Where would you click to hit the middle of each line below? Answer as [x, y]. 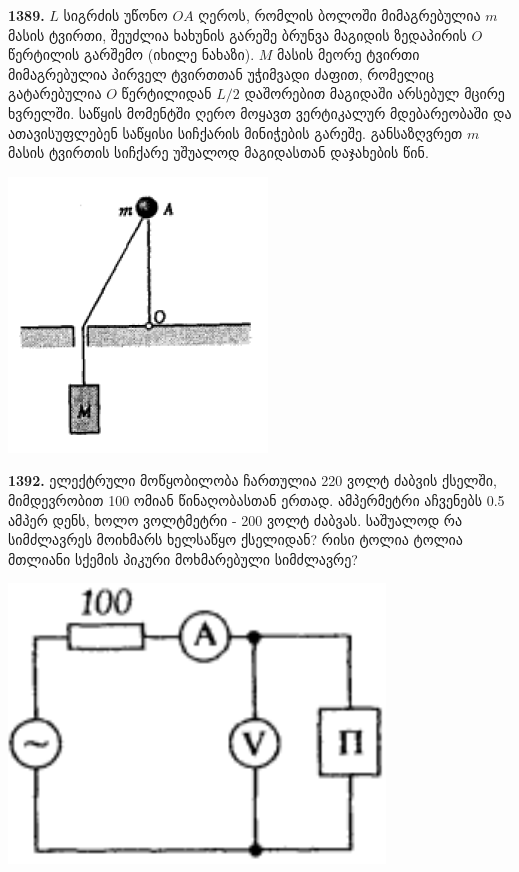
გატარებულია [55, 93]
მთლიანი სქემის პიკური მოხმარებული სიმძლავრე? [183, 558]
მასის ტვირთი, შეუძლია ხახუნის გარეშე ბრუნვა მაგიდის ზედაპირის [237, 34]
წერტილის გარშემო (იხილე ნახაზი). [131, 54]
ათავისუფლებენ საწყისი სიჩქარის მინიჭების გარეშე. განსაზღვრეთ [235, 132]
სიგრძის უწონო [115, 15]
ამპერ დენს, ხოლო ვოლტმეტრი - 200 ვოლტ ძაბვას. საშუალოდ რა [235, 519]
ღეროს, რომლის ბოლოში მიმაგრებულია [339, 15]
